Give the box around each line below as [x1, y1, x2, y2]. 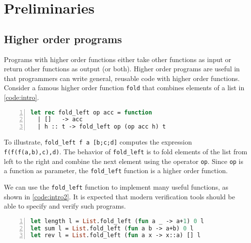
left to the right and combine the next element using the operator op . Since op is [4, 156, 244, 166]
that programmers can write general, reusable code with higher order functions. [4, 73, 240, 83]
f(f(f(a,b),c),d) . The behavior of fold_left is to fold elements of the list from [4, 146, 248, 156]
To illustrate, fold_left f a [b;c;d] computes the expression [4, 137, 192, 147]
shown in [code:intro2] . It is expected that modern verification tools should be [4, 191, 235, 201]
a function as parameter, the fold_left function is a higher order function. [4, 165, 228, 176]
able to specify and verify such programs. [4, 201, 126, 211]
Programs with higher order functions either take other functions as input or [4, 54, 232, 64]
